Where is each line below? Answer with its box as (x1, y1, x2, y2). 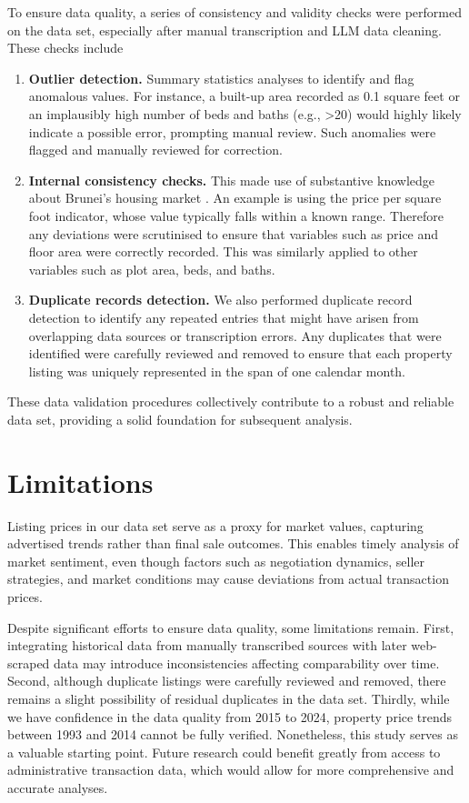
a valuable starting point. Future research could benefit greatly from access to (7, 742, 441, 761)
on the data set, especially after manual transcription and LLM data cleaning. (7, 20, 442, 39)
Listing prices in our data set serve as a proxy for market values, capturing (7, 516, 424, 535)
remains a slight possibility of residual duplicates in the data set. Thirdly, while (7, 688, 450, 708)
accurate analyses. (7, 778, 108, 797)
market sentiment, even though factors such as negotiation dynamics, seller (7, 551, 425, 570)
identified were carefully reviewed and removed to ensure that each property (28, 344, 453, 363)
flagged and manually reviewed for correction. (28, 140, 283, 159)
